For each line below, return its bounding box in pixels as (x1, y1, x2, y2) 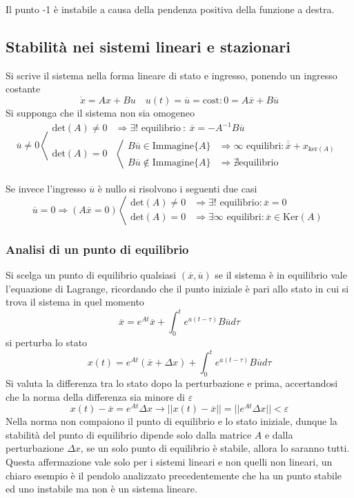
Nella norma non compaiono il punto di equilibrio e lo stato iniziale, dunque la (6, 414, 337, 428)
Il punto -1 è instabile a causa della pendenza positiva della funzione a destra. (6, 2, 335, 16)
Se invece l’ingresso (6, 181, 86, 196)
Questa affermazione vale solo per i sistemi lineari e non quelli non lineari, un (6, 454, 333, 468)
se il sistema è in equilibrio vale (215, 267, 347, 281)
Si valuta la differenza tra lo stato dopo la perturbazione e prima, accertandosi (6, 375, 338, 390)
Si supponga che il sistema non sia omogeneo (6, 105, 195, 119)
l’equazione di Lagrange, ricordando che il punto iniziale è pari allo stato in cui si (6, 281, 349, 295)
